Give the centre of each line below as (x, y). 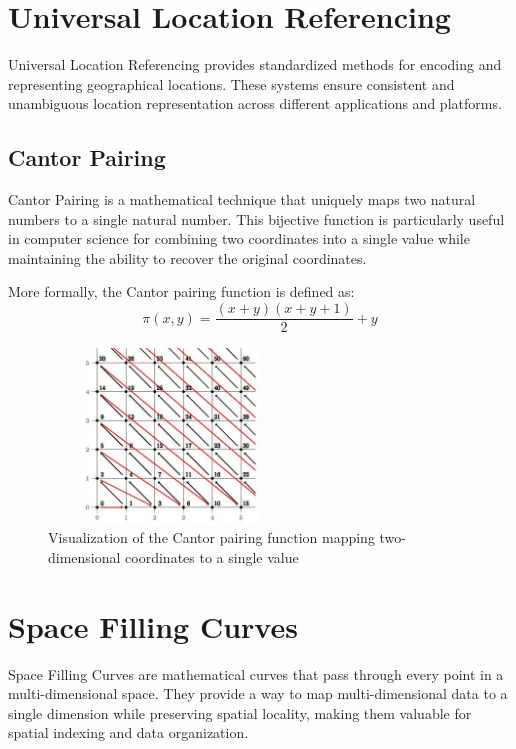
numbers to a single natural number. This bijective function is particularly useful (256, 218)
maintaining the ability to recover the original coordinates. (187, 257)
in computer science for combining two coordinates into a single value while (239, 238)
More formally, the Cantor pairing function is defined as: (181, 291)
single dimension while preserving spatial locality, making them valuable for (240, 712)
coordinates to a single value (212, 556)
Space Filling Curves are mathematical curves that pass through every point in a (256, 673)
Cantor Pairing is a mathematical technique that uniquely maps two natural (242, 199)
